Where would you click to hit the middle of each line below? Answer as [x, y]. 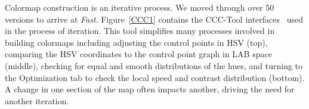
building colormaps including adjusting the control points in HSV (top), [136, 42]
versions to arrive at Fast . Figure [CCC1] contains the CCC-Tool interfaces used [154, 19]
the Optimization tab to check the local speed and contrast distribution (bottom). [155, 77]
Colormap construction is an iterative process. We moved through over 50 [140, 7]
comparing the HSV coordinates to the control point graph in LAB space [138, 54]
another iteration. [37, 100]
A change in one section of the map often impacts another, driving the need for [150, 89]
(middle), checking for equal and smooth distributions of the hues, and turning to [154, 65]
